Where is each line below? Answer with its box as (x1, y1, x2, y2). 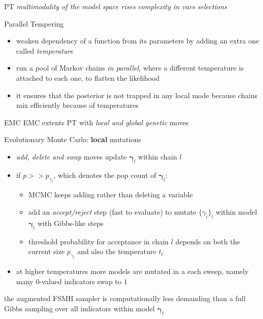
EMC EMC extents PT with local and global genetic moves (4, 117, 189, 127)
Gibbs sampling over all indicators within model (4, 303, 155, 313)
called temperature (16, 45, 74, 56)
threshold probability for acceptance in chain (28, 236, 169, 246)
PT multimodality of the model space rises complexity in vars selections (4, 1, 227, 11)
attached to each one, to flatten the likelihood (16, 72, 160, 83)
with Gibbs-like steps (37, 217, 104, 228)
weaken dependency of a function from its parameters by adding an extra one (16, 35, 259, 46)
